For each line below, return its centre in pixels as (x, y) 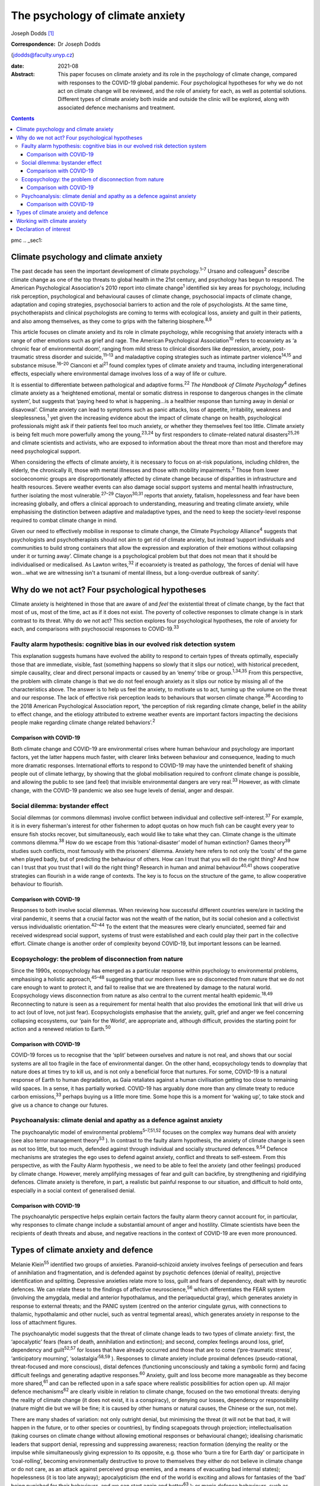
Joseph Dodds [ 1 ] (33, 33)
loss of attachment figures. (44, 1323)
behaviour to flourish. (37, 884)
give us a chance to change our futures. (60, 1105)
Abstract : (23, 74)
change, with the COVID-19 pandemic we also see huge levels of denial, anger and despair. (122, 790)
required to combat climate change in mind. (64, 520)
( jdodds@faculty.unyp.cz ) (43, 55)
